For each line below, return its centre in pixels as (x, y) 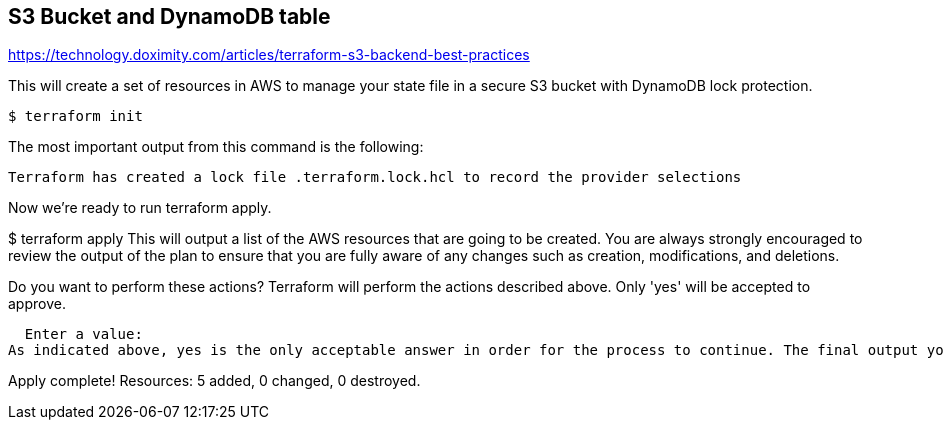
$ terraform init (75, 116)
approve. (37, 304)
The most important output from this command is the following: (216, 147)
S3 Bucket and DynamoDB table (169, 16)
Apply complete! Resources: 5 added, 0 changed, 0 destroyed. (214, 381)
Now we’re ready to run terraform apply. (140, 208)
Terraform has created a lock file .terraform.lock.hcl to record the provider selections (375, 177)
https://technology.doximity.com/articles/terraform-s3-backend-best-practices (269, 55)
